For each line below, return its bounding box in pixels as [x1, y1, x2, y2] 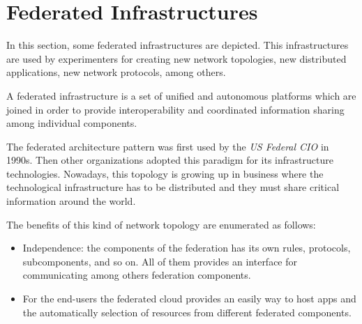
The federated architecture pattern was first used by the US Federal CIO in [6, 139, 329, 153]
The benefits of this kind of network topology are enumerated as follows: [6, 217, 316, 231]
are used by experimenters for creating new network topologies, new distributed [6, 51, 347, 65]
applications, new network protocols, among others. [6, 65, 226, 79]
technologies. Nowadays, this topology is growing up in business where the [6, 166, 324, 180]
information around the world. [6, 194, 136, 208]
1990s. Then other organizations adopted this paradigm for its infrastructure [6, 153, 333, 167]
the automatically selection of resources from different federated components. [22, 304, 352, 319]
